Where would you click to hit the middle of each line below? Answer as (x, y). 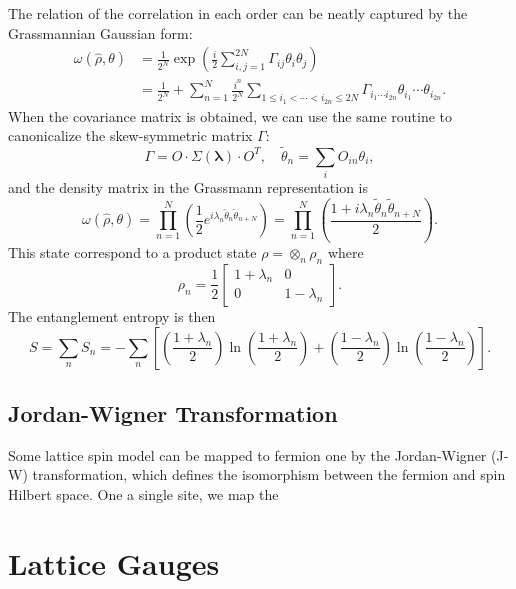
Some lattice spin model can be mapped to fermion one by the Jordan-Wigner (247, 454)
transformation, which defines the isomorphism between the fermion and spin (269, 474)
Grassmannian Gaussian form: (100, 32)
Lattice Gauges (114, 562)
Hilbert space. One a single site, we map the (143, 493)
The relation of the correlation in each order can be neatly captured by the (238, 13)
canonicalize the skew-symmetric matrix (130, 135)
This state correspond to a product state (132, 252)
